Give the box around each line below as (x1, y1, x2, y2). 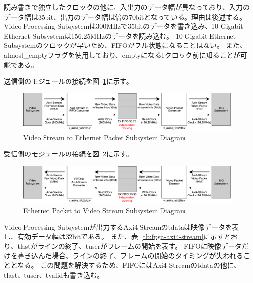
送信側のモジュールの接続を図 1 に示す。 (4, 76, 133, 86)
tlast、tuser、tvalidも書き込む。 (4, 269, 104, 280)
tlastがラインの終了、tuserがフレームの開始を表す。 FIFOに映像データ (17, 240, 242, 251)
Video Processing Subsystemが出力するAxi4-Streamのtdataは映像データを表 (4, 221, 239, 232)
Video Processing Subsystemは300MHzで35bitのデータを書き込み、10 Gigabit (4, 21, 243, 31)
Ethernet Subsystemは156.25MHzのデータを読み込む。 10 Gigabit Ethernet (4, 30, 236, 41)
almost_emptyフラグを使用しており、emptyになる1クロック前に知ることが (4, 49, 240, 60)
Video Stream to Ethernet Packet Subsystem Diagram (23, 132, 186, 142)
